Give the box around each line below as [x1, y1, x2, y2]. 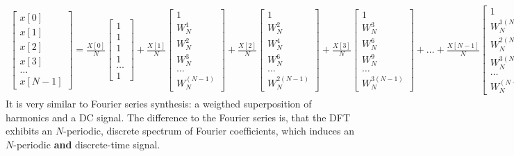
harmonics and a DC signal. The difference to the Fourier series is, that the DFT [6, 110, 350, 124]
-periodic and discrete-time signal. [13, 137, 160, 151]
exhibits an [6, 123, 53, 138]
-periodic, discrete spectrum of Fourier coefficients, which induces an [63, 123, 355, 138]
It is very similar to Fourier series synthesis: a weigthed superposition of [6, 96, 312, 111]
